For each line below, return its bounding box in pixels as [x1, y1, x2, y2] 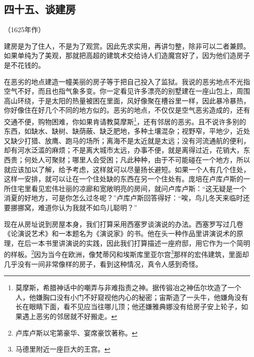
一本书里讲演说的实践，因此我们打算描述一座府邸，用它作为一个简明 [31, 238, 250, 248]
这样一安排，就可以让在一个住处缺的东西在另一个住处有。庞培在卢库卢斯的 [4, 174, 243, 184]
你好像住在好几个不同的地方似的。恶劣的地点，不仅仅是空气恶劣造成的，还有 [4, 105, 250, 115]
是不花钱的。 [4, 59, 45, 70]
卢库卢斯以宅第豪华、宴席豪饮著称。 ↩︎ [15, 327, 138, 337]
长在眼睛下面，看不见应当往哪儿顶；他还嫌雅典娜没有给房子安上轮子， [15, 301, 241, 312]
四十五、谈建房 [4, 1, 76, 17]
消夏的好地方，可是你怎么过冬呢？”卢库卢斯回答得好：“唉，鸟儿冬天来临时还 [4, 193, 250, 203]
